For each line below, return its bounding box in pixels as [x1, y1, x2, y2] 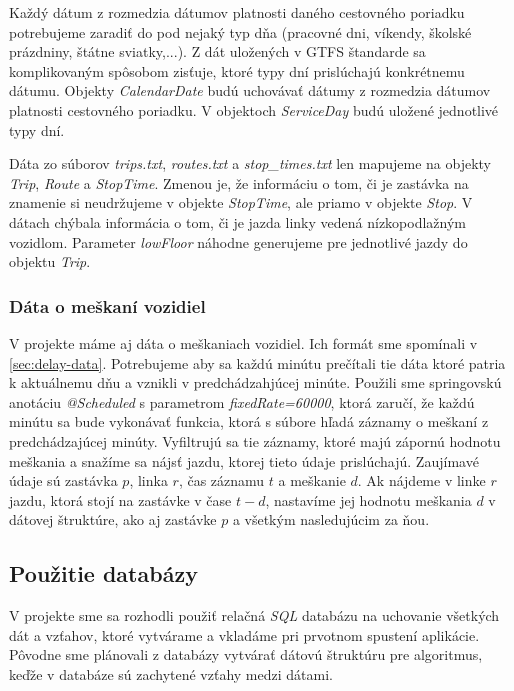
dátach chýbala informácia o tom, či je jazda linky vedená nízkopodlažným [9, 211, 467, 232]
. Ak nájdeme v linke [357, 470, 486, 491]
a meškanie [278, 470, 346, 491]
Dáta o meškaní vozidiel [9, 293, 206, 318]
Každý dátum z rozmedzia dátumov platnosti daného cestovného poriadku [9, 2, 465, 22]
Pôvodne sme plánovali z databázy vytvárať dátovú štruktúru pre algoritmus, [9, 644, 483, 665]
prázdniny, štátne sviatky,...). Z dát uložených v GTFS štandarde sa [9, 41, 426, 62]
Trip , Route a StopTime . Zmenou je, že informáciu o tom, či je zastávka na [9, 172, 469, 193]
